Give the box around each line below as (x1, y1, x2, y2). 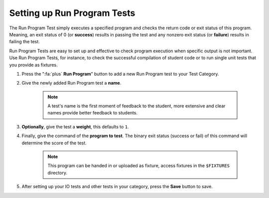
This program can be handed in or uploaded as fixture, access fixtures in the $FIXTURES (47, 163, 230, 169)
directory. (47, 170, 67, 176)
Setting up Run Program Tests (9, 7, 135, 18)
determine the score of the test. (21, 140, 87, 146)
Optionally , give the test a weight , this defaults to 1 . (21, 123, 129, 129)
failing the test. (9, 39, 40, 45)
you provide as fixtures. (9, 62, 58, 68)
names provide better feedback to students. (47, 110, 138, 116)
